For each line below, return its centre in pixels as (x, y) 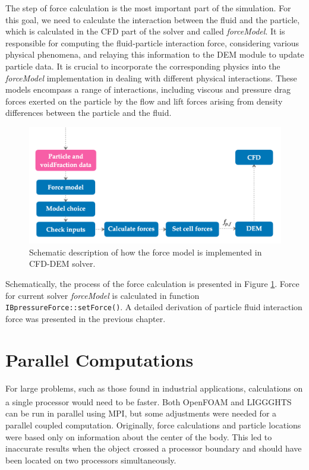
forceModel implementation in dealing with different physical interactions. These (151, 78)
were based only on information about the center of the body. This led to (139, 436)
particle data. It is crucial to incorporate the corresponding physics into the (143, 66)
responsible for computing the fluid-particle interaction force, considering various (152, 42)
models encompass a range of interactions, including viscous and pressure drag (148, 89)
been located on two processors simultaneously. (91, 460)
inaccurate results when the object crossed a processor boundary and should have (154, 448)
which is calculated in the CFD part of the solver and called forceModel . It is (145, 31)
